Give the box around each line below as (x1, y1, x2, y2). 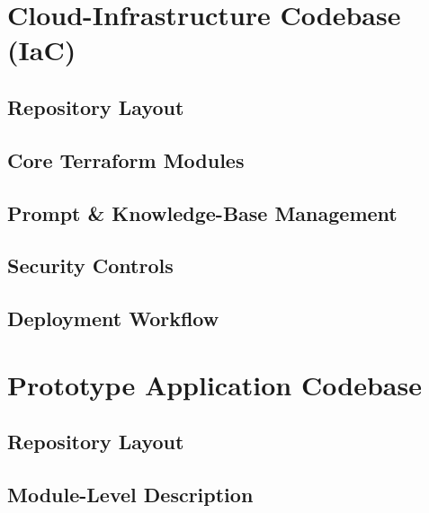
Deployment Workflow (7, 305, 219, 332)
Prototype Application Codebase (7, 366, 422, 402)
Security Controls (7, 252, 174, 279)
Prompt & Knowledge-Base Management (7, 199, 398, 226)
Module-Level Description (7, 481, 254, 509)
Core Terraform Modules (7, 146, 245, 173)
